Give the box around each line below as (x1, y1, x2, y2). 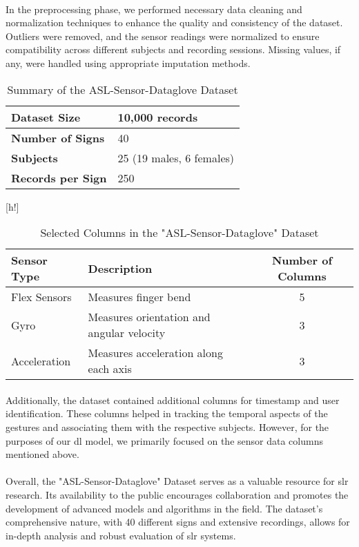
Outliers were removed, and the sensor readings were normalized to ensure (6, 28, 320, 43)
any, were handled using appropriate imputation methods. (6, 55, 251, 70)
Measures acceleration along (88, 345, 223, 361)
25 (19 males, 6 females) (117, 149, 235, 166)
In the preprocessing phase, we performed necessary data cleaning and (6, 1, 302, 16)
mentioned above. (6, 447, 79, 461)
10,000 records (117, 108, 198, 125)
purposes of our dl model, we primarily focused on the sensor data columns (6, 433, 323, 448)
